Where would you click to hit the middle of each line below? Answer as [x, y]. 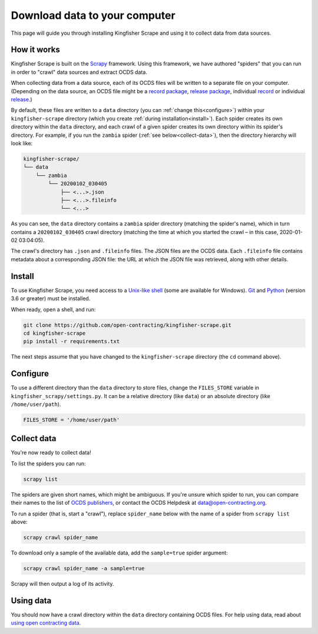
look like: [22, 143]
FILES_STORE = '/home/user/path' [72, 420]
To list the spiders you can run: [48, 464]
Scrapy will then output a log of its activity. [62, 583]
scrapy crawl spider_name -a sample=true [84, 568]
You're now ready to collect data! [51, 453]
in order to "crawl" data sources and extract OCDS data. [79, 72]
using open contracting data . [46, 623]
